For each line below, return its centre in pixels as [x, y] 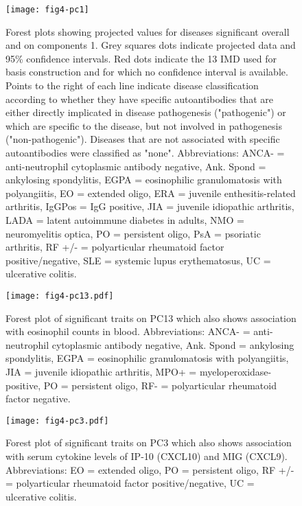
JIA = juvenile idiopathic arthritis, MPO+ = [101, 371]
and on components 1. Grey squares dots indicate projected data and [151, 45]
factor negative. [38, 399]
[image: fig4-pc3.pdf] [57, 421]
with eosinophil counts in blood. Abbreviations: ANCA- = [128, 331]
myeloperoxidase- [235, 371]
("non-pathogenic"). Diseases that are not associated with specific [143, 139]
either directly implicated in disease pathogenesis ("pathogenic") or [146, 112]
